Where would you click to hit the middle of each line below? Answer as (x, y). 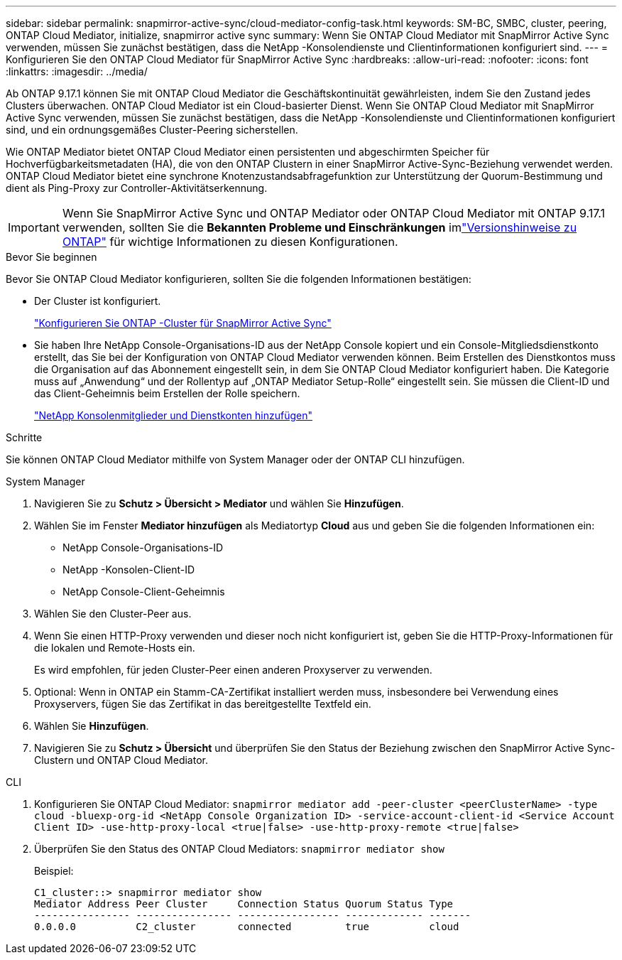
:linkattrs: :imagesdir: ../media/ (77, 71)
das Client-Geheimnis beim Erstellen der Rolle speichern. (167, 393)
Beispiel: (54, 871)
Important (34, 227)
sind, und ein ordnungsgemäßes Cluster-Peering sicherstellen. (152, 130)
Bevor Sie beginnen (51, 257)
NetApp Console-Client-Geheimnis (144, 592)
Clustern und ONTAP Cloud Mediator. (121, 760)
